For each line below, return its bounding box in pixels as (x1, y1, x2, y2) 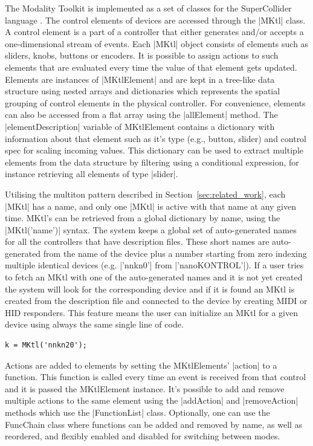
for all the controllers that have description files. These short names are (5, 235, 269, 248)
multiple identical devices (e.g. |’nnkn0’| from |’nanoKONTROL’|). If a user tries (5, 259, 304, 271)
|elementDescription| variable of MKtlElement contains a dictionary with (5, 120, 275, 132)
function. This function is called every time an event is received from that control (5, 370, 306, 383)
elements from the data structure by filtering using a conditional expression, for (5, 155, 299, 168)
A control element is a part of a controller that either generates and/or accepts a (5, 25, 304, 38)
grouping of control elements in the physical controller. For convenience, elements (5, 96, 306, 109)
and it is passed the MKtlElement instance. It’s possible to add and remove (5, 382, 285, 395)
